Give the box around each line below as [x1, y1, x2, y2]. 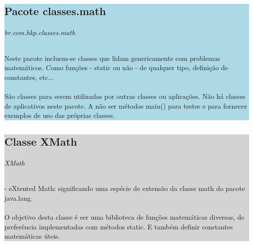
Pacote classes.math [4, 3, 106, 19]
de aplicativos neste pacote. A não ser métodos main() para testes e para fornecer [4, 100, 247, 111]
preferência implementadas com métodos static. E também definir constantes [4, 221, 233, 231]
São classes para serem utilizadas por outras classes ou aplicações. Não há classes [4, 91, 246, 101]
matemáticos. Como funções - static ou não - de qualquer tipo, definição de [4, 62, 228, 73]
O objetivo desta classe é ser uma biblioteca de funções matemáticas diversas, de [4, 212, 244, 222]
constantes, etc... [4, 72, 54, 82]
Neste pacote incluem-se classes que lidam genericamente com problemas [4, 53, 220, 63]
